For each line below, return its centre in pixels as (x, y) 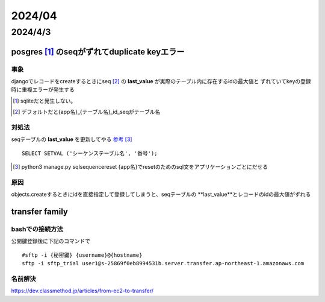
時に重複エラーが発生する (43, 90)
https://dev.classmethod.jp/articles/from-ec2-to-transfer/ (82, 291)
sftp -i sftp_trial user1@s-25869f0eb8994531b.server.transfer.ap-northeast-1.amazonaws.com (163, 263)
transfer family (40, 212)
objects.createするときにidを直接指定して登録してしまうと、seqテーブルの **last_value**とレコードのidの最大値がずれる (161, 194)
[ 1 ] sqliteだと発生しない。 (45, 101)
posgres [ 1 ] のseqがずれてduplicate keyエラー (98, 52)
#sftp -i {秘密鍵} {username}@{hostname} (82, 255)
